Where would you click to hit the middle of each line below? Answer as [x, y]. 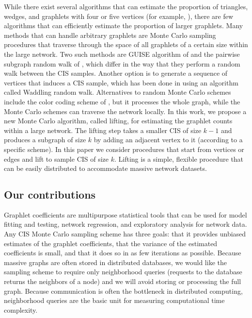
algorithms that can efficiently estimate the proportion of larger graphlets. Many [124, 25]
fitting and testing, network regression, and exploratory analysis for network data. [126, 224]
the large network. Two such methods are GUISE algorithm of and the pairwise [122, 54]
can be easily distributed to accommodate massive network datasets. [105, 168]
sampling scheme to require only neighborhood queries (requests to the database [123, 272]
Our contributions [50, 194]
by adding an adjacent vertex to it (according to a [168, 140]
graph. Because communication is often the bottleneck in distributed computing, [123, 291]
